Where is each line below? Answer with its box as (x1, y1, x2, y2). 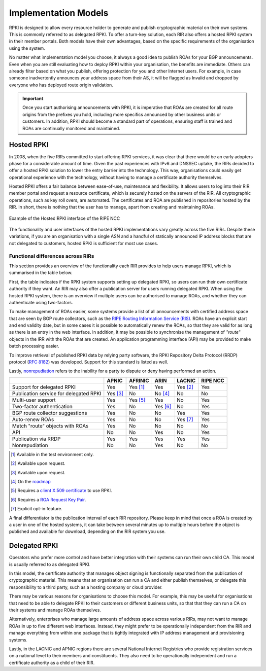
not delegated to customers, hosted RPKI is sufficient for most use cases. (9, 240, 159, 246)
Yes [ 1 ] (129, 384, 145, 390)
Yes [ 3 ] (106, 390, 124, 397)
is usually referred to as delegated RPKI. (9, 561, 91, 567)
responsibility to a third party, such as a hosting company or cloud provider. (9, 584, 163, 590)
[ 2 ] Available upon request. (10, 460, 66, 466)
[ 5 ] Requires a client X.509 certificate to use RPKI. (10, 488, 112, 494)
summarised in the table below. (9, 270, 72, 276)
